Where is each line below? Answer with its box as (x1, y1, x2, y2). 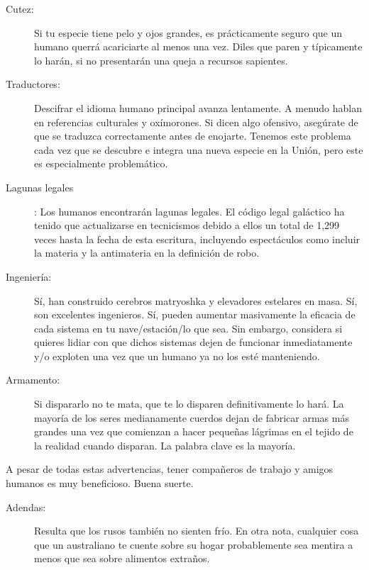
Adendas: (6, 499, 46, 514)
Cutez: (6, 1, 34, 16)
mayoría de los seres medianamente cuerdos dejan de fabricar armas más (34, 410, 349, 425)
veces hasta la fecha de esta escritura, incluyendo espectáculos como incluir (34, 231, 360, 246)
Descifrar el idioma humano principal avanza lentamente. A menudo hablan (34, 100, 363, 115)
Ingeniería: (6, 269, 52, 284)
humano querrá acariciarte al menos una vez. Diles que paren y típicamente (34, 39, 363, 54)
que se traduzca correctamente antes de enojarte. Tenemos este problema (34, 128, 351, 143)
